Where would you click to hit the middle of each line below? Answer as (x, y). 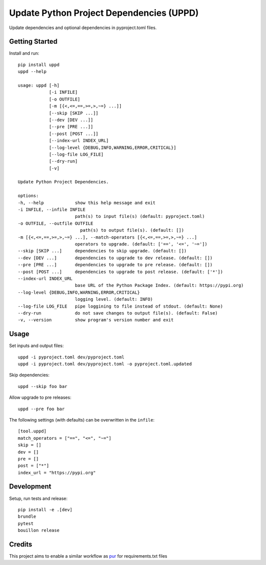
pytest (26, 523)
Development (30, 486)
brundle (27, 517)
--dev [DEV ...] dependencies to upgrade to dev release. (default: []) (115, 258)
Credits (21, 544)
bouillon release (39, 530)
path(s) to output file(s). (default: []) (132, 230)
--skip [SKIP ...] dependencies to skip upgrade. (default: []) (102, 251)
